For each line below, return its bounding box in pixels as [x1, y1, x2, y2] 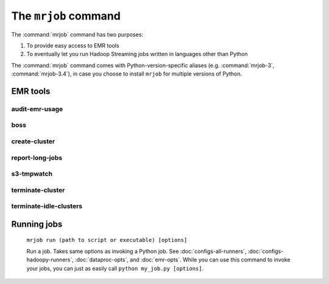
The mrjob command [11, 9, 121, 23]
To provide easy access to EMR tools [26, 41, 119, 49]
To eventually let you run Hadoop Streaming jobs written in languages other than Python [26, 51, 248, 58]
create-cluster [11, 137, 55, 146]
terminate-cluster [11, 186, 65, 194]
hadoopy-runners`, [26, 256, 74, 263]
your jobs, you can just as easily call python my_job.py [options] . [26, 264, 204, 272]
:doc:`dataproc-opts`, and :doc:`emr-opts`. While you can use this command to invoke [74, 256, 291, 263]
